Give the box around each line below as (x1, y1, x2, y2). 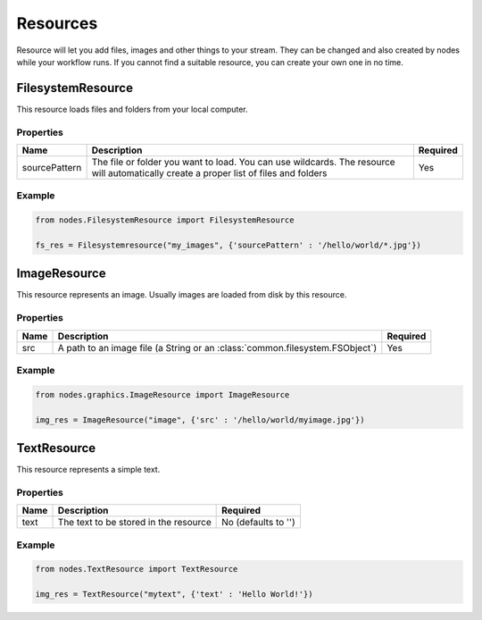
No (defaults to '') (221, 516, 295, 529)
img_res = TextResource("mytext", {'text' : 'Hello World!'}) (35, 590, 313, 599)
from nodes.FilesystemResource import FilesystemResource (35, 215, 295, 225)
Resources (16, 13, 98, 33)
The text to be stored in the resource (57, 516, 212, 529)
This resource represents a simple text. (16, 465, 161, 474)
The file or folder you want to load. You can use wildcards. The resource (91, 155, 396, 168)
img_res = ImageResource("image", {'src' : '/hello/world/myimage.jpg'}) (35, 415, 365, 424)
